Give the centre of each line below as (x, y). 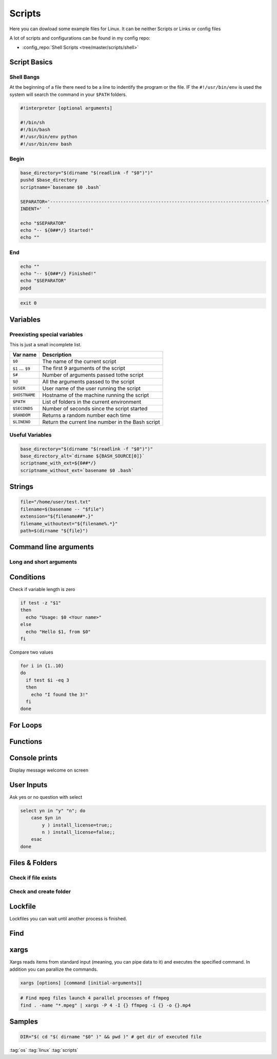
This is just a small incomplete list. (46, 345)
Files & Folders (33, 863)
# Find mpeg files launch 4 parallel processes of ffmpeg (95, 998)
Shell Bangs (25, 77)
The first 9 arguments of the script (84, 368)
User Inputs (28, 785)
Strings (21, 487)
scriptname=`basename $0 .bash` (61, 187)
